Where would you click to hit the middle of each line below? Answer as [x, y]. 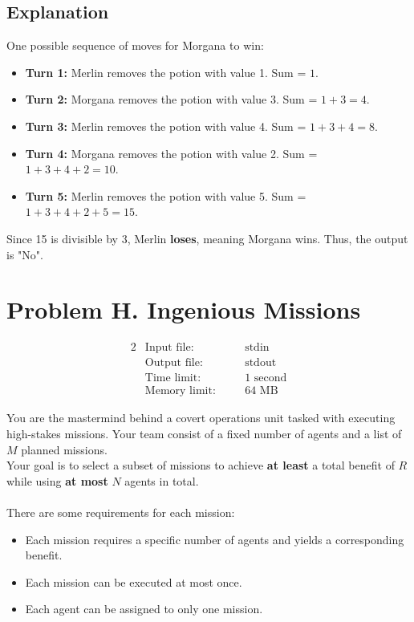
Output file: [174, 363]
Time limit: [173, 378]
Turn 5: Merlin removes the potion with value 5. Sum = [166, 195]
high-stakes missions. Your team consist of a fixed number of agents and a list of [204, 433]
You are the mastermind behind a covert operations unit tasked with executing [201, 418]
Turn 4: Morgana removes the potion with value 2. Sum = [171, 153]
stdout [261, 363]
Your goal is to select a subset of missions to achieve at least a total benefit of [201, 465]
